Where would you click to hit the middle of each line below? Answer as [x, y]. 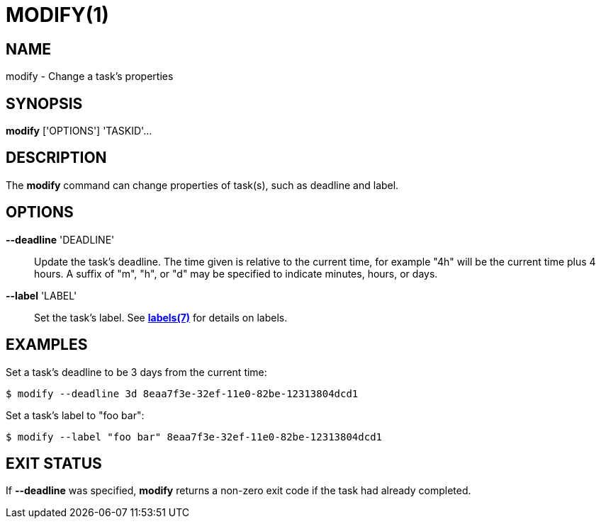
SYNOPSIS [44, 103]
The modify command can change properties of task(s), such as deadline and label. [202, 185]
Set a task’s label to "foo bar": [75, 415]
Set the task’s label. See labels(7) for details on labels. [161, 317]
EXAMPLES [47, 345]
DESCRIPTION [56, 158]
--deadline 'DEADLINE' [60, 239]
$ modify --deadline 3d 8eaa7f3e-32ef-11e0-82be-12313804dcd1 [182, 393]
